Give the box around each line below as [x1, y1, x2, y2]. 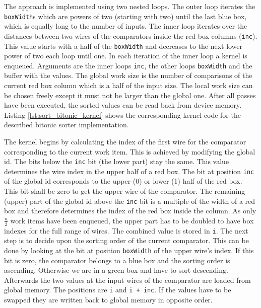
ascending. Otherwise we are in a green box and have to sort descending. [4, 265, 228, 275]
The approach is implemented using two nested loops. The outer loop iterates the [4, 1, 255, 11]
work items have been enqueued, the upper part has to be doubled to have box [10, 215, 254, 225]
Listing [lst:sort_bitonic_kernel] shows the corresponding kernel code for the [4, 109, 241, 120]
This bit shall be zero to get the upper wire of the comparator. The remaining [4, 186, 245, 196]
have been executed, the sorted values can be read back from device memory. [4, 100, 242, 110]
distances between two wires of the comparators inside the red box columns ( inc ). [4, 30, 257, 41]
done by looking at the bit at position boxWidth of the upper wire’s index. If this [4, 245, 254, 255]
